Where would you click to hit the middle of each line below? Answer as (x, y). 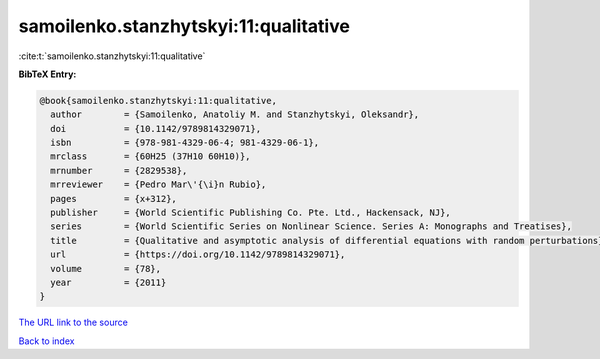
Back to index (46, 341)
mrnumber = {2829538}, (119, 170)
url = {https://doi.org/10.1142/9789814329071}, (198, 254)
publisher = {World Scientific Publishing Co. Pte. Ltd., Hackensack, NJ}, (251, 213)
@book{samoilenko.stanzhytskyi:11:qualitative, (158, 100)
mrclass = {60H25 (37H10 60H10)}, (150, 156)
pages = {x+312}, (113, 198)
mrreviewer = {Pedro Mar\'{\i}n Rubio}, (158, 184)
